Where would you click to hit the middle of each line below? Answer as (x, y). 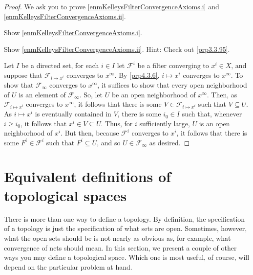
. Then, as (222, 94)
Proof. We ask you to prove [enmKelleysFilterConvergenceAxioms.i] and (112, 6)
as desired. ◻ (169, 142)
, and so (109, 142)
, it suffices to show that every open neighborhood (172, 84)
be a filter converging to (173, 65)
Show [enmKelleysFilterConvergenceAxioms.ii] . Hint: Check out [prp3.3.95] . (117, 49)
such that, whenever (212, 114)
